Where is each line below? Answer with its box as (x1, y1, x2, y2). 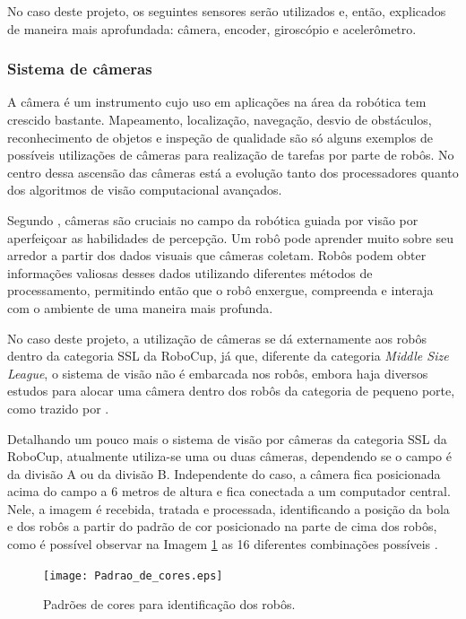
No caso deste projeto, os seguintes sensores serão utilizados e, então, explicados (7, 2, 446, 20)
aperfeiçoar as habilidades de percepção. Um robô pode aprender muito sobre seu (7, 228, 453, 247)
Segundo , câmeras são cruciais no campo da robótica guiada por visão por (7, 210, 419, 229)
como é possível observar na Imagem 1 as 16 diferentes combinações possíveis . (7, 535, 438, 554)
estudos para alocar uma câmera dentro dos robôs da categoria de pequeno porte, (7, 381, 455, 400)
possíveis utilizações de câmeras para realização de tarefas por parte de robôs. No (7, 145, 454, 164)
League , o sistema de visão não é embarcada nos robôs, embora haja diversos (7, 363, 428, 382)
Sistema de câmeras (7, 57, 152, 80)
